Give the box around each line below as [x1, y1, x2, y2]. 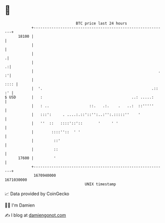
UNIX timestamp [84, 181, 116, 187]
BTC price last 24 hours [76, 21, 127, 26]
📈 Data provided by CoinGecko [4, 191, 70, 197]
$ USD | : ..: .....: [4, 94, 154, 100]
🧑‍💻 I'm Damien [4, 202, 35, 208]
